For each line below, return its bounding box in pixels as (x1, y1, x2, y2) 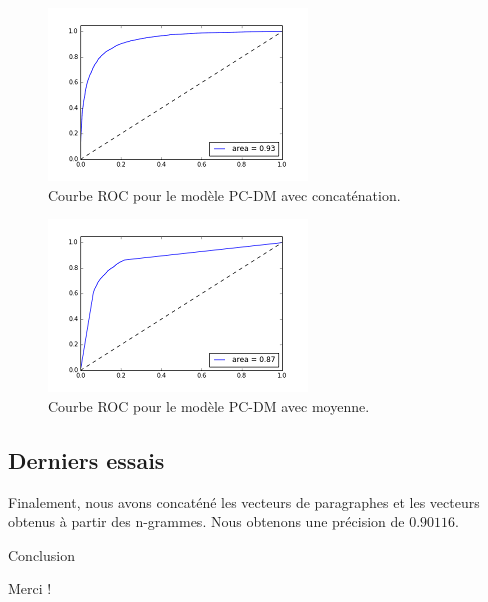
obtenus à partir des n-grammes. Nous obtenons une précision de (8, 511, 405, 532)
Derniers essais (8, 444, 165, 475)
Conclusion (8, 544, 75, 565)
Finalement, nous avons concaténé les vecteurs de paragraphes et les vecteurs (8, 491, 480, 512)
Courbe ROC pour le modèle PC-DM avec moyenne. (48, 395, 370, 416)
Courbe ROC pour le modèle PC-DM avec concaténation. (48, 184, 401, 205)
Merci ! (8, 578, 52, 599)
